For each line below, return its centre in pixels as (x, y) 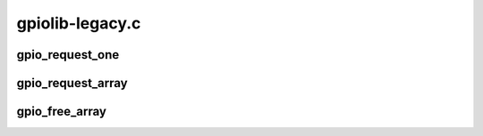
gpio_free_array (62, 112)
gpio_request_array (72, 83)
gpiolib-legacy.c (79, 23)
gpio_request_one (68, 55)
